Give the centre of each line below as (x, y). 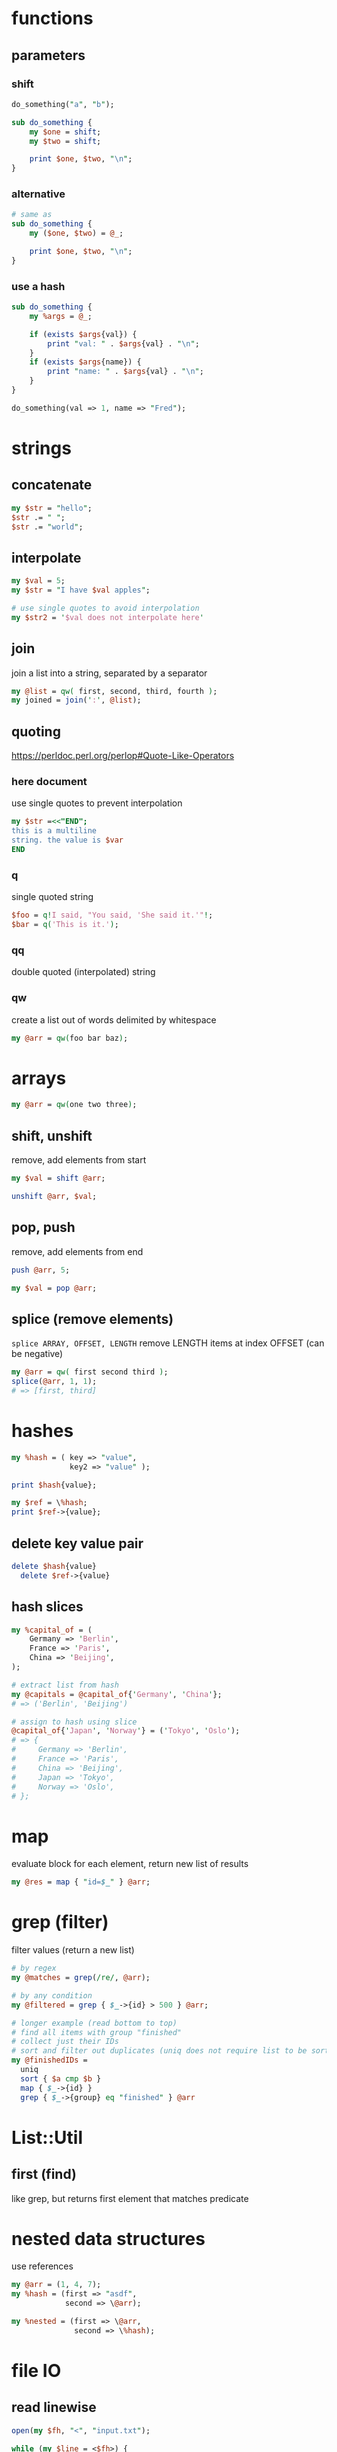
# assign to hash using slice (74, 1722)
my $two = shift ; (65, 141)
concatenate (52, 485)
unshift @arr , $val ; (54, 1196)
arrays (39, 1078)
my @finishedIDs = (49, 2060)
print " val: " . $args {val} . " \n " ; (123, 343)
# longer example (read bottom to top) (94, 2023)
